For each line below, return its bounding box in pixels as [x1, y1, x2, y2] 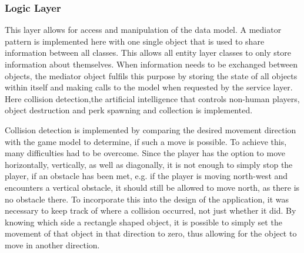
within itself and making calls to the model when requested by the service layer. [5, 81, 293, 93]
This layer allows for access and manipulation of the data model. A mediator [5, 23, 282, 36]
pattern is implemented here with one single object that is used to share [5, 35, 265, 47]
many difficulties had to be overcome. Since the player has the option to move [5, 147, 285, 159]
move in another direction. [5, 238, 100, 251]
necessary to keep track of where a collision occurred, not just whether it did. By [5, 204, 296, 217]
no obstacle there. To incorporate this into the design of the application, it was [5, 193, 289, 205]
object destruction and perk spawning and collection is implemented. [5, 104, 253, 116]
